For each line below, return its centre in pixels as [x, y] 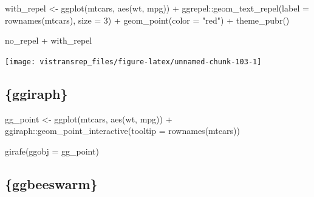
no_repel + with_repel [49, 40]
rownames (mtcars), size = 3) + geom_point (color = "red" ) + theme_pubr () [147, 20]
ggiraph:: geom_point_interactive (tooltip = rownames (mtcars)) [122, 131]
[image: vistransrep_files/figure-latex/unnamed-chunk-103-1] [133, 62]
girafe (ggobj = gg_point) [52, 151]
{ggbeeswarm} [51, 183]
